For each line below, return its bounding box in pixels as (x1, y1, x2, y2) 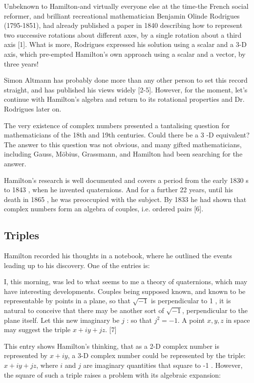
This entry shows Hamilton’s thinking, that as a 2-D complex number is (4, 340, 219, 351)
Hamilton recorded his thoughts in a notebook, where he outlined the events (4, 250, 233, 261)
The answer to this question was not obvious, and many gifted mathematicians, (4, 139, 242, 149)
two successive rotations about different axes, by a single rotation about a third (4, 29, 242, 40)
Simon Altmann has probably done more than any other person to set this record (4, 75, 248, 85)
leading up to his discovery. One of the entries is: (4, 260, 150, 270)
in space (226, 315, 250, 325)
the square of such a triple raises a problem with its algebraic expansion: (4, 369, 221, 380)
